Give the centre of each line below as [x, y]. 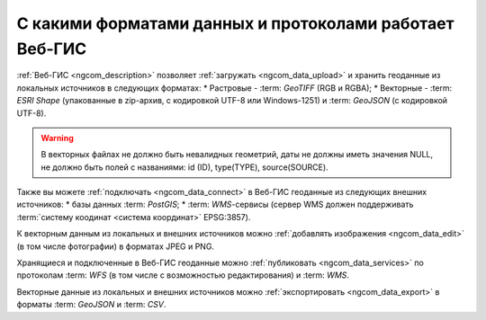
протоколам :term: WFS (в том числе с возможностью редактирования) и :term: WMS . [183, 275]
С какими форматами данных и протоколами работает [235, 23]
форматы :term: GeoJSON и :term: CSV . [91, 305]
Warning [57, 138]
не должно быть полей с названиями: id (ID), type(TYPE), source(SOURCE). [184, 167]
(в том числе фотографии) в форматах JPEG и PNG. [116, 246]
